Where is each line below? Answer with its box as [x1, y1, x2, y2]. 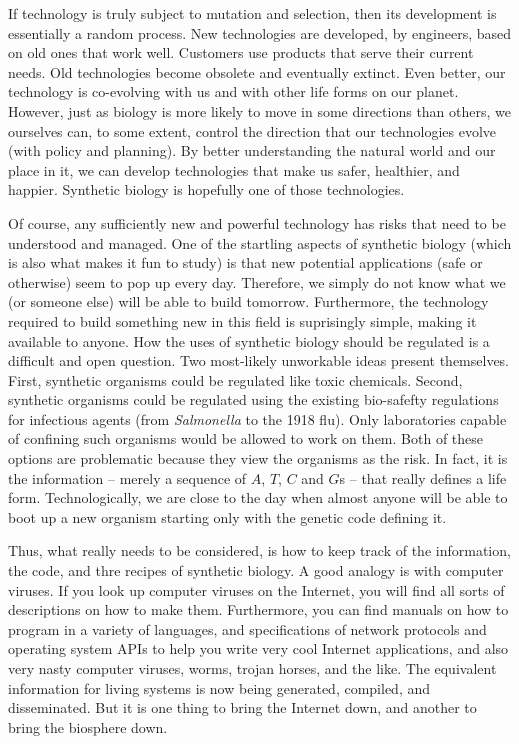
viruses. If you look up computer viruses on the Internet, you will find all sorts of [8, 579, 505, 600]
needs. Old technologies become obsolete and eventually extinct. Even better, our [8, 61, 506, 82]
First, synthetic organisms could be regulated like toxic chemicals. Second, [8, 369, 463, 390]
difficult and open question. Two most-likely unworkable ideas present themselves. [8, 350, 510, 371]
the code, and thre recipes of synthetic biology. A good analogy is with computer [8, 560, 504, 581]
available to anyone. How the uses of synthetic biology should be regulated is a [8, 330, 490, 351]
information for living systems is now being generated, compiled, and [8, 677, 431, 698]
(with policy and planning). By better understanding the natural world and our [8, 140, 496, 161]
